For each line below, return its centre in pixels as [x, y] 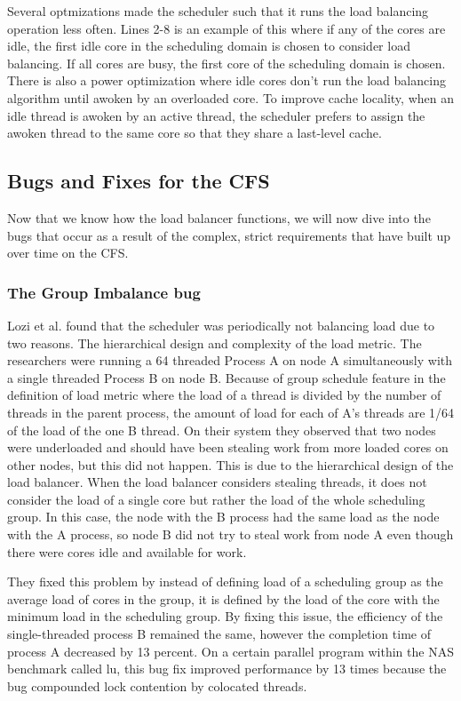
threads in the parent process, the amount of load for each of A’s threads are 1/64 [231, 412]
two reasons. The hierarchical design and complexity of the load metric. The [215, 343]
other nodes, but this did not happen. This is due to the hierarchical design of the [230, 464]
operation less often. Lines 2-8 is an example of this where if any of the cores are [227, 28]
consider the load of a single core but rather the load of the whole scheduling [216, 499]
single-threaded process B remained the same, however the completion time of [219, 634]
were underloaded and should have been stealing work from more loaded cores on [228, 447]
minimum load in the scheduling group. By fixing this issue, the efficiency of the [225, 616]
